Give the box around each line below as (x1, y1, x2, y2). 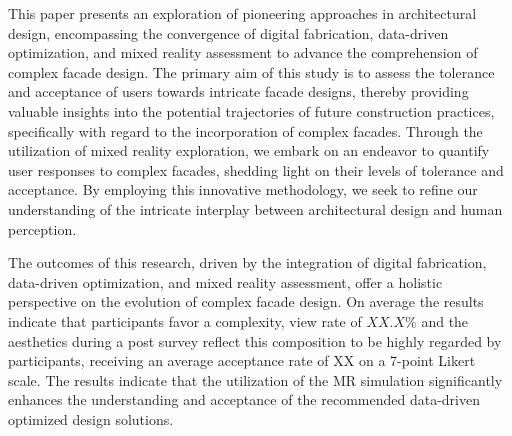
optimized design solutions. (8, 408, 174, 429)
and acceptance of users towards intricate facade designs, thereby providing (8, 81, 469, 102)
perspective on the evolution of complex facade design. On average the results (8, 291, 484, 312)
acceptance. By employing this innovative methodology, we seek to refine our (8, 179, 478, 200)
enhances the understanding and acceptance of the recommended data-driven (8, 389, 480, 410)
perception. (8, 218, 77, 239)
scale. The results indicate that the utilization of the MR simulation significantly (8, 369, 503, 390)
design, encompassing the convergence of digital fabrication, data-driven (8, 22, 449, 43)
